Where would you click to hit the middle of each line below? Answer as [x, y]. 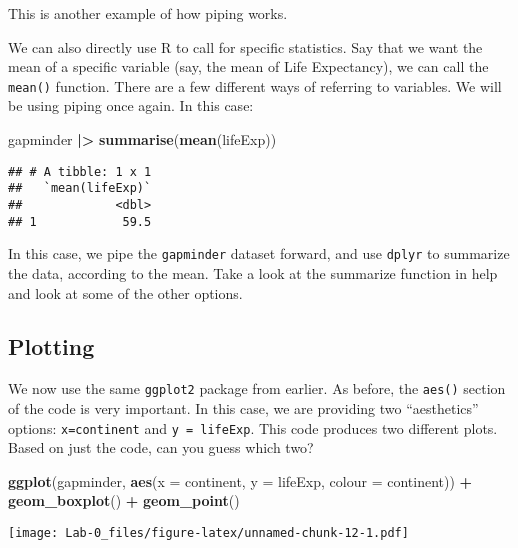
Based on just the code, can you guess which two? [161, 447]
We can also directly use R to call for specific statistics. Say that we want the [245, 46]
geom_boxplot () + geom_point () [124, 500]
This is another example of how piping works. [148, 13]
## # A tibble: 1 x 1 [80, 171]
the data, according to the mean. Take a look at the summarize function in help [253, 272]
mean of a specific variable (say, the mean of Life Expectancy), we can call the [248, 66]
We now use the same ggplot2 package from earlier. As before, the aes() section [257, 388]
